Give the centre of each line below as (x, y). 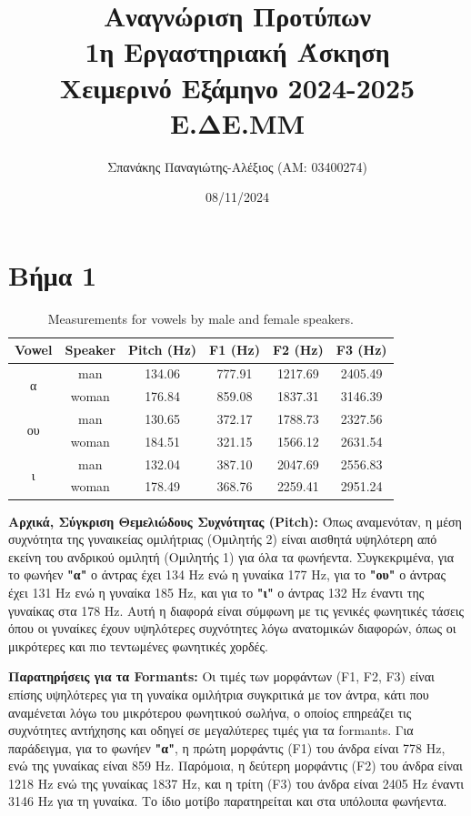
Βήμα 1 (53, 274)
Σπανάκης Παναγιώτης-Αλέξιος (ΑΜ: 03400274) (237, 166)
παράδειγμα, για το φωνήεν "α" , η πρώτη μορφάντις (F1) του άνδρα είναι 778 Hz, (227, 747)
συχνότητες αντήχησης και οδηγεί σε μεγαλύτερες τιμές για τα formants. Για (211, 730)
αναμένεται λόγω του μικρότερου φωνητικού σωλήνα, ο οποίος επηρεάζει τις (210, 712)
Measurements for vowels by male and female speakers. (200, 318)
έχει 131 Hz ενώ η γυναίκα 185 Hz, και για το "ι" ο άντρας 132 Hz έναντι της (216, 592)
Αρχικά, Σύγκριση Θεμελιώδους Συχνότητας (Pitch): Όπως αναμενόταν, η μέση (235, 521)
